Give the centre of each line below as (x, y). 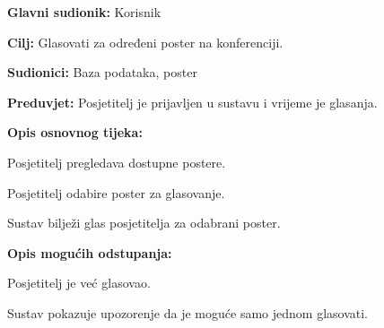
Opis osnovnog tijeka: (75, 132)
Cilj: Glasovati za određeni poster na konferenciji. (145, 42)
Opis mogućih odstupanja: (90, 252)
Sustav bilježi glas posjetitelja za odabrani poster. (144, 223)
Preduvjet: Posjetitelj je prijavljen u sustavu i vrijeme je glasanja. (192, 102)
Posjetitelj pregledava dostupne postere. (117, 162)
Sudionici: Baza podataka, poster (102, 72)
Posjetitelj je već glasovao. (79, 283)
